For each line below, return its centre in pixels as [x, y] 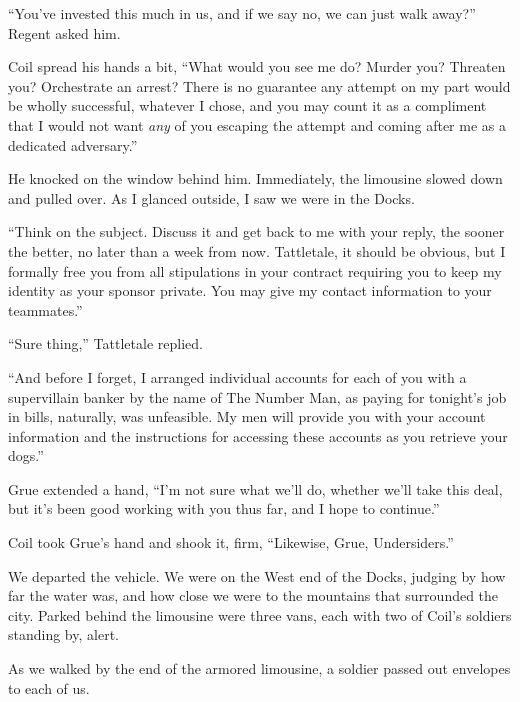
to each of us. [49, 687]
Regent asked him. [64, 32]
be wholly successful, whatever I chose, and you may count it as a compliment [247, 105]
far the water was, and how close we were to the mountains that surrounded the [253, 595]
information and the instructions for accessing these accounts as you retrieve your [258, 435]
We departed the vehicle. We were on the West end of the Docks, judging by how [257, 575]
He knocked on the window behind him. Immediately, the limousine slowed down [255, 178]
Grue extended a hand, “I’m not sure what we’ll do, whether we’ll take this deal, [255, 488]
